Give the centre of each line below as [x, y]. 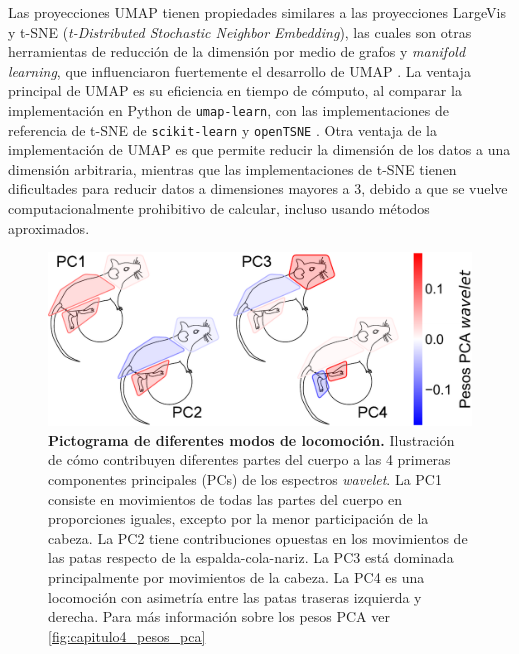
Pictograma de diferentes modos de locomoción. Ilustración [251, 439]
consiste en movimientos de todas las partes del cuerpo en [225, 498]
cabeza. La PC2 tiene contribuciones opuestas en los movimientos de [258, 537]
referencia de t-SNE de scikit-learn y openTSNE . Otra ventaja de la [222, 129]
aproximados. [49, 227]
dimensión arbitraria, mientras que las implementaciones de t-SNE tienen [232, 168]
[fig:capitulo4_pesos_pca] [127, 635]
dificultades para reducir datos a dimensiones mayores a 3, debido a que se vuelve [258, 188]
